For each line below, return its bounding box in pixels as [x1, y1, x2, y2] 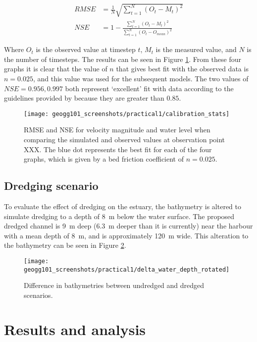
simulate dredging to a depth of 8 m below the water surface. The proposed [4, 211, 235, 221]
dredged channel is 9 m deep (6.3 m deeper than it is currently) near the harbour [4, 221, 253, 231]
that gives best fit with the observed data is [116, 63, 249, 74]
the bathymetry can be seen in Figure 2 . [4, 240, 126, 250]
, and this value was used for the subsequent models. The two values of [33, 73, 249, 84]
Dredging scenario [4, 178, 99, 193]
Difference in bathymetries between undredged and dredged [24, 280, 205, 290]
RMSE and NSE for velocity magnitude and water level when [24, 124, 210, 135]
